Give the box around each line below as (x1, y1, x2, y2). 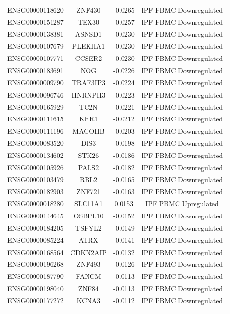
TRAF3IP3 (71, 77, 106, 87)
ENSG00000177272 (7, 295, 64, 305)
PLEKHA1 (72, 41, 105, 51)
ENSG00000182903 (7, 186, 64, 196)
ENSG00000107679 (7, 41, 64, 51)
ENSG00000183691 (7, 65, 64, 75)
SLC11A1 (74, 198, 103, 209)
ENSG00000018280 (7, 198, 64, 209)
